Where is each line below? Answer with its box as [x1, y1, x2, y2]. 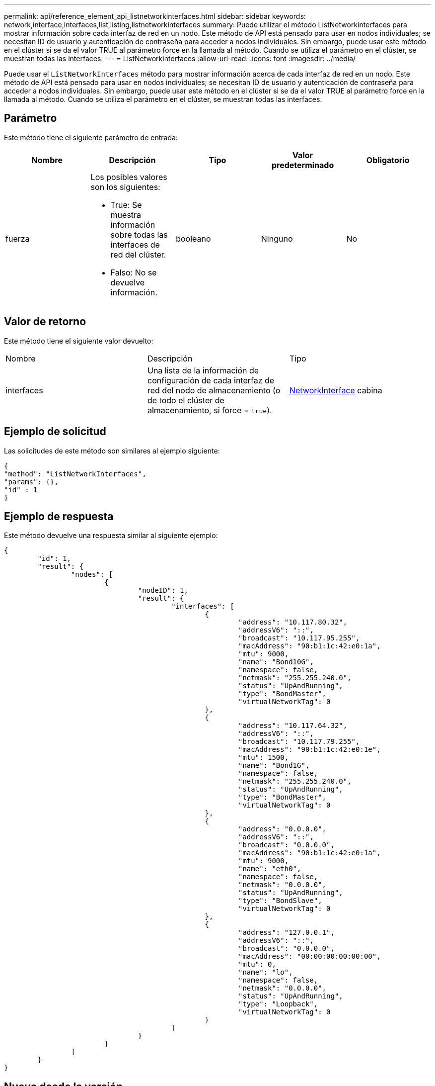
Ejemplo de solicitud [4, 425, 106, 438]
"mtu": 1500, [238, 753, 289, 762]
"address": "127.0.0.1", [238, 928, 335, 937]
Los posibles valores [90, 172, 167, 182]
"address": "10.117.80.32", [238, 618, 348, 627]
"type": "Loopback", [238, 1000, 318, 1008]
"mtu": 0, [238, 960, 276, 969]
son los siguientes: [90, 181, 160, 192]
